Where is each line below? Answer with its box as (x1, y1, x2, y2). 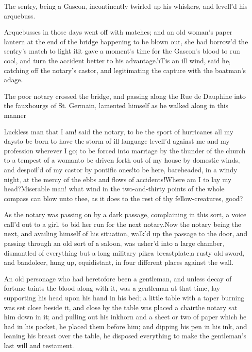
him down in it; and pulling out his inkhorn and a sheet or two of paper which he (4, 312, 247, 322)
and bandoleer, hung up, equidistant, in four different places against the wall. (4, 257, 234, 267)
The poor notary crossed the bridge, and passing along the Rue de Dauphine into (4, 91, 246, 101)
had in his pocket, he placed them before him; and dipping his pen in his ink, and (4, 321, 247, 331)
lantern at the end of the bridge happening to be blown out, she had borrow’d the (4, 36, 248, 46)
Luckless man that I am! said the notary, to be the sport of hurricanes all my (4, 126, 234, 136)
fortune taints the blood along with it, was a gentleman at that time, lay (4, 283, 220, 293)
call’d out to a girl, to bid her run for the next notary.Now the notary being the (4, 219, 241, 229)
